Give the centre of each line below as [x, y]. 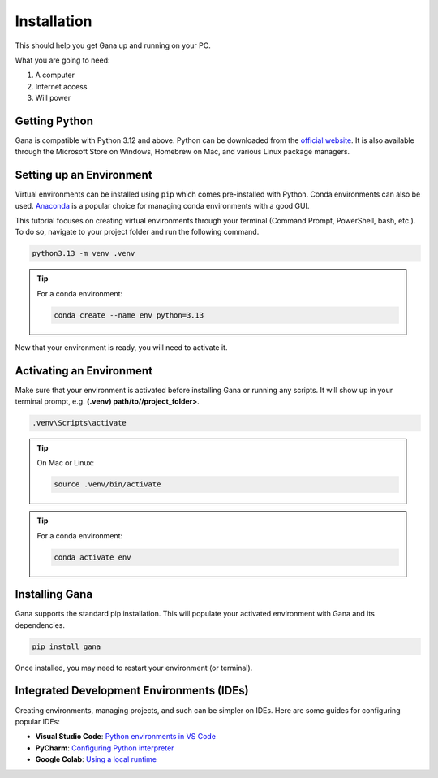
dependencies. [40, 625]
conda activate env [92, 557]
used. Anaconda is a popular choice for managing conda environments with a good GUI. [162, 205]
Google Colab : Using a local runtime [96, 759]
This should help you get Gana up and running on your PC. [113, 45]
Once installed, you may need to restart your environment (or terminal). [134, 668]
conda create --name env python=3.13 [129, 315]
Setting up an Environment [84, 175]
